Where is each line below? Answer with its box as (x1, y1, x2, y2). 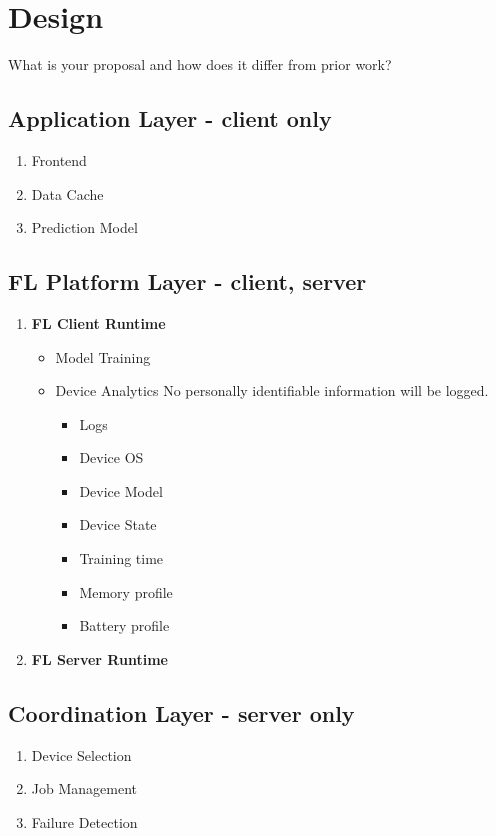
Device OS (79, 447, 144, 468)
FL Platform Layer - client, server (8, 266, 367, 297)
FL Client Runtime (31, 312, 166, 333)
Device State (79, 514, 157, 535)
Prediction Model (31, 217, 138, 238)
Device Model (79, 480, 163, 501)
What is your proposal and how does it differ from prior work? (8, 54, 392, 75)
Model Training (55, 346, 151, 367)
